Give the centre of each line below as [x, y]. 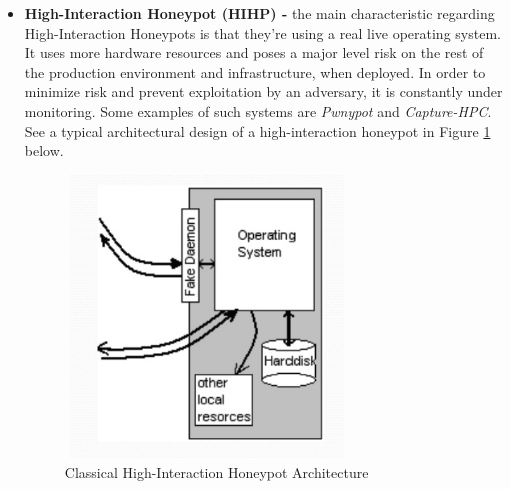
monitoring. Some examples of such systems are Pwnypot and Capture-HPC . [258, 110]
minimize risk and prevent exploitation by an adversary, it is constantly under [263, 91]
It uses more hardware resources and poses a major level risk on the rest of [254, 52]
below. [44, 150]
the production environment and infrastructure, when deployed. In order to [255, 71]
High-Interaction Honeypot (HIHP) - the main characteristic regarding [259, 13]
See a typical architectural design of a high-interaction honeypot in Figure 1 [257, 130]
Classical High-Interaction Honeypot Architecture [216, 471]
